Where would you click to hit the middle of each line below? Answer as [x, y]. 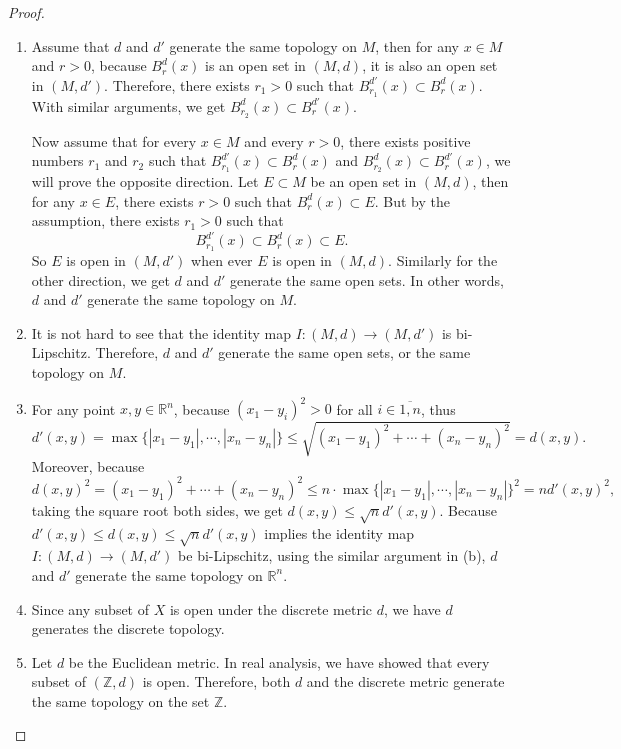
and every [274, 140]
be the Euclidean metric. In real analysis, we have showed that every [279, 661]
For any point [73, 408]
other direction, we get [100, 279]
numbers [57, 160]
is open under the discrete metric [271, 608]
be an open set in [363, 180]
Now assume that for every [114, 140]
